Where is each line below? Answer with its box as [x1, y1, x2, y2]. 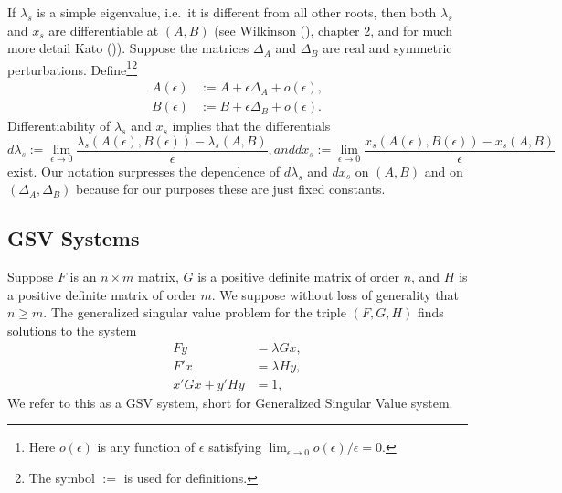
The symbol [28, 467, 95, 487]
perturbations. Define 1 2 [7, 57, 137, 79]
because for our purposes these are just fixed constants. [76, 179, 386, 198]
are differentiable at [48, 20, 159, 39]
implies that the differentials [172, 116, 331, 135]
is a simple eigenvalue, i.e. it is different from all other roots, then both [37, 3, 437, 21]
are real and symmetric [323, 38, 452, 58]
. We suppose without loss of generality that [211, 284, 459, 304]
